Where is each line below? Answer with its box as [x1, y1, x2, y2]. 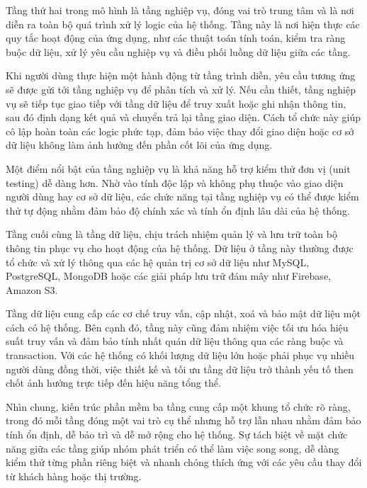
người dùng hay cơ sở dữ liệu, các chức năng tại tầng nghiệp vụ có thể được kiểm [6, 189, 359, 204]
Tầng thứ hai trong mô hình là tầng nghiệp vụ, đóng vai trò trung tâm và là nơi [6, 3, 354, 17]
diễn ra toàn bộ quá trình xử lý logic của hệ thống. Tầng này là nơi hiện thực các [6, 16, 360, 31]
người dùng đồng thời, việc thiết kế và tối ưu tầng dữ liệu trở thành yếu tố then [6, 361, 354, 376]
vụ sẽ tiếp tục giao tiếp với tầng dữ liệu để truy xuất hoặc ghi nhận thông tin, [6, 96, 346, 110]
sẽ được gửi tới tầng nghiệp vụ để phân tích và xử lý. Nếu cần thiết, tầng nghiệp [6, 81, 356, 96]
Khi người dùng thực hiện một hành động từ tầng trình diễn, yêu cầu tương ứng [6, 68, 356, 83]
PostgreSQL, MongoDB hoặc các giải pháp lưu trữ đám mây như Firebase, [6, 268, 331, 283]
